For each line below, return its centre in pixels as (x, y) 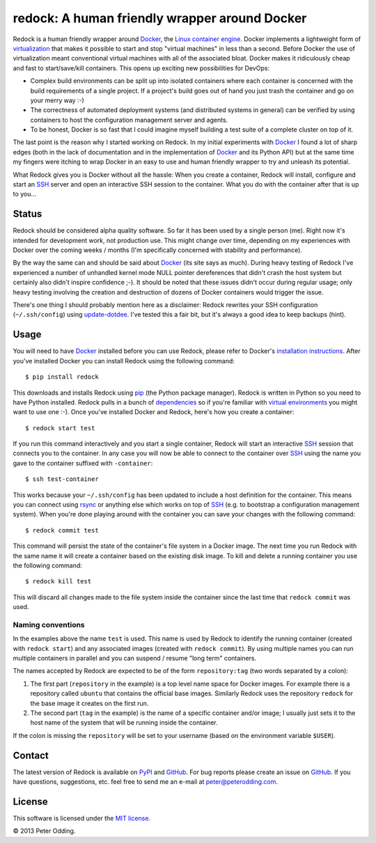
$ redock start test (60, 428)
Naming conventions (49, 624)
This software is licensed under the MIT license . (82, 819)
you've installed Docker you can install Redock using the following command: (124, 361)
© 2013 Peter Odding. (44, 831)
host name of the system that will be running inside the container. (124, 723)
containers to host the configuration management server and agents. (129, 120)
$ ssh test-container (62, 479)
